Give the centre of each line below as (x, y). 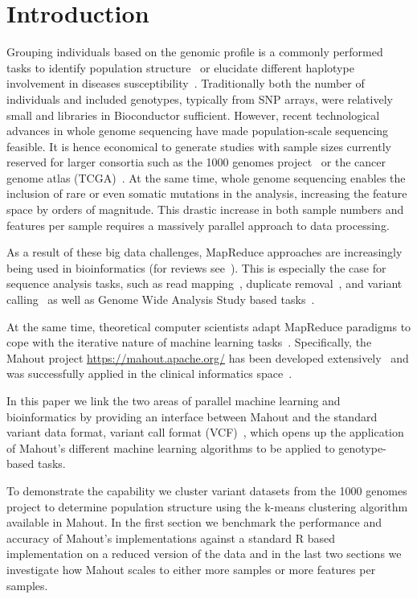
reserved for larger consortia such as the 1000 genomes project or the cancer (196, 162)
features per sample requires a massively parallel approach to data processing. (198, 225)
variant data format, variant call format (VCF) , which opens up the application (205, 432)
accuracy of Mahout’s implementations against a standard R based (171, 537)
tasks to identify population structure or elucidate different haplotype (180, 67)
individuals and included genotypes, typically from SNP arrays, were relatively (200, 98)
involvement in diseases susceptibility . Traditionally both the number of (186, 83)
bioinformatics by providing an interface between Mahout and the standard (192, 416)
